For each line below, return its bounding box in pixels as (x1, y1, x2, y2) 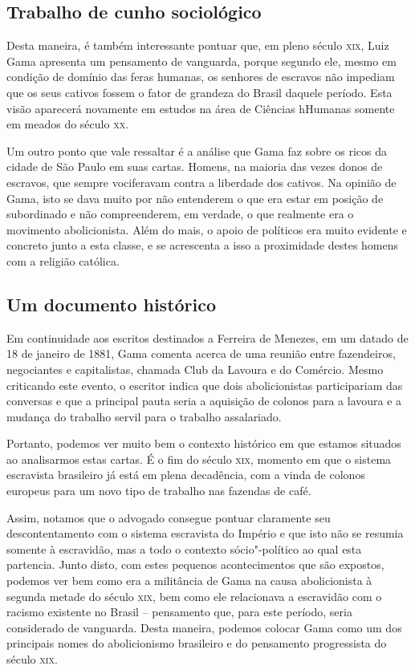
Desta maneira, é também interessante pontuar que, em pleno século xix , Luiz (6, 37, 389, 54)
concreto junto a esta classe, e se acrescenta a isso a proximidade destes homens (6, 237, 399, 254)
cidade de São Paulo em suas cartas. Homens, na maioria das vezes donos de (6, 158, 383, 175)
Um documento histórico (6, 291, 217, 316)
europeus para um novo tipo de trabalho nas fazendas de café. (6, 482, 311, 499)
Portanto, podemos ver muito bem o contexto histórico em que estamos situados (6, 435, 401, 452)
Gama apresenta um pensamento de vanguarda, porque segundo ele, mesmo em (6, 52, 397, 69)
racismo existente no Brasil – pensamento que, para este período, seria (6, 603, 352, 620)
